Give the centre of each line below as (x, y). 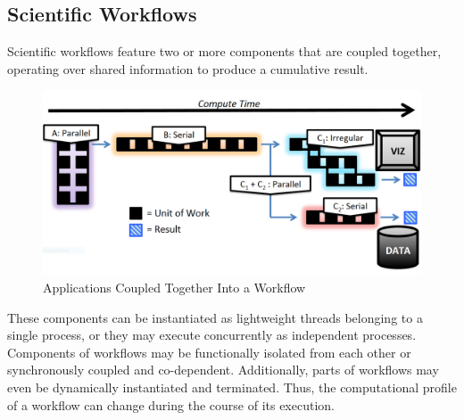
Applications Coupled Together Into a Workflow (174, 288)
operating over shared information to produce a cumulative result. (188, 68)
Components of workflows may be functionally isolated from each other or (209, 352)
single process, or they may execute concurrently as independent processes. (212, 335)
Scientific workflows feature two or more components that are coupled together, (224, 51)
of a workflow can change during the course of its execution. (171, 404)
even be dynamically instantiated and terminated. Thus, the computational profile (232, 387)
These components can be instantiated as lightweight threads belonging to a (215, 317)
